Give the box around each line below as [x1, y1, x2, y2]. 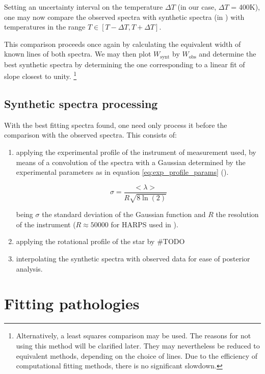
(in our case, [177, 2, 217, 12]
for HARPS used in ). [111, 219, 178, 229]
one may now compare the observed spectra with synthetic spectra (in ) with [4, 11, 245, 22]
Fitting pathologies [4, 293, 140, 314]
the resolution [216, 209, 259, 220]
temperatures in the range [4, 21, 86, 32]
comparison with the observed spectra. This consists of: [4, 129, 177, 140]
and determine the [199, 48, 256, 59]
